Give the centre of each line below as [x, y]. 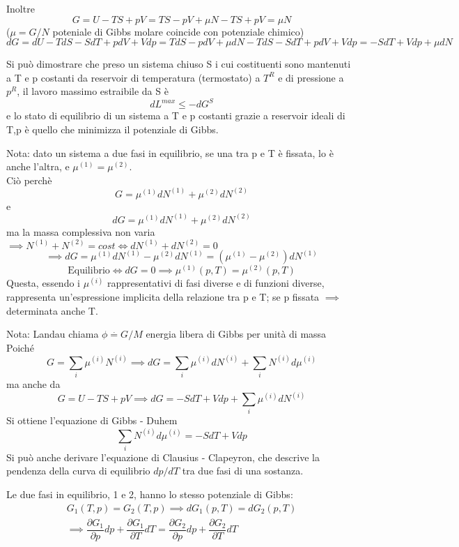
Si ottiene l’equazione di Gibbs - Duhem [92, 420]
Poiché [20, 347]
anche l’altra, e [38, 166]
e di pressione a [311, 77]
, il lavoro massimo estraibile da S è [93, 91]
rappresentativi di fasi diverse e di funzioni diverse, [216, 283]
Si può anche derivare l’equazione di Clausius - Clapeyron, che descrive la [163, 457]
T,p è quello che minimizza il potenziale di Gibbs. [112, 129]
